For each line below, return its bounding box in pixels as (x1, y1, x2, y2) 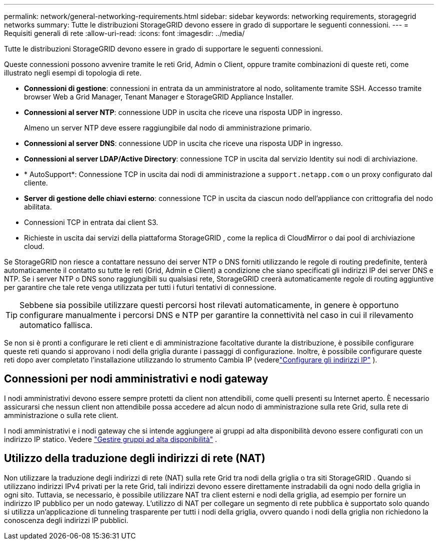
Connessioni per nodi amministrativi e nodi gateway (4, 372, 268, 385)
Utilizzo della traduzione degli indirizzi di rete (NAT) (4, 452, 265, 465)
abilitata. (24, 202, 52, 211)
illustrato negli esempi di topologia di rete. (4, 68, 141, 77)
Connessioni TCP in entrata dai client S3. (24, 218, 158, 226)
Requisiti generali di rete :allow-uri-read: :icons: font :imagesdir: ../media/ (4, 29, 245, 37)
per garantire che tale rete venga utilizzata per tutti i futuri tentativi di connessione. (4, 283, 276, 291)
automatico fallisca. (19, 320, 93, 330)
